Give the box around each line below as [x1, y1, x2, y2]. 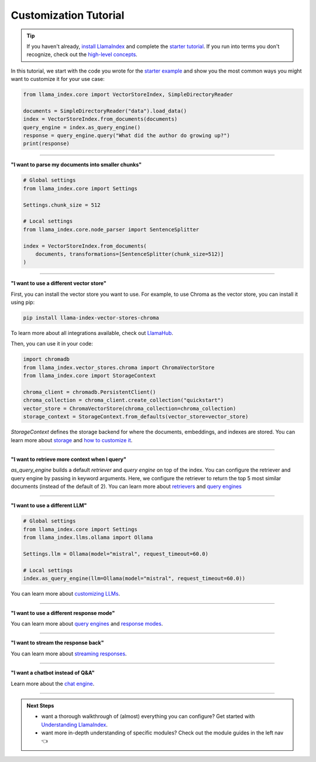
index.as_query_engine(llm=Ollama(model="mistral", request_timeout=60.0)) [23, 575, 246, 582]
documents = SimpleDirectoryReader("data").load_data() [23, 107, 187, 114]
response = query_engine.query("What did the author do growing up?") [23, 132, 231, 139]
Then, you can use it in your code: [11, 340, 94, 347]
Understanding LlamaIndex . [41, 721, 108, 728]
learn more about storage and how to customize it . [11, 436, 133, 443]
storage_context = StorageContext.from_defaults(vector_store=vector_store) [23, 414, 249, 420]
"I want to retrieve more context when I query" [11, 456, 127, 463]
